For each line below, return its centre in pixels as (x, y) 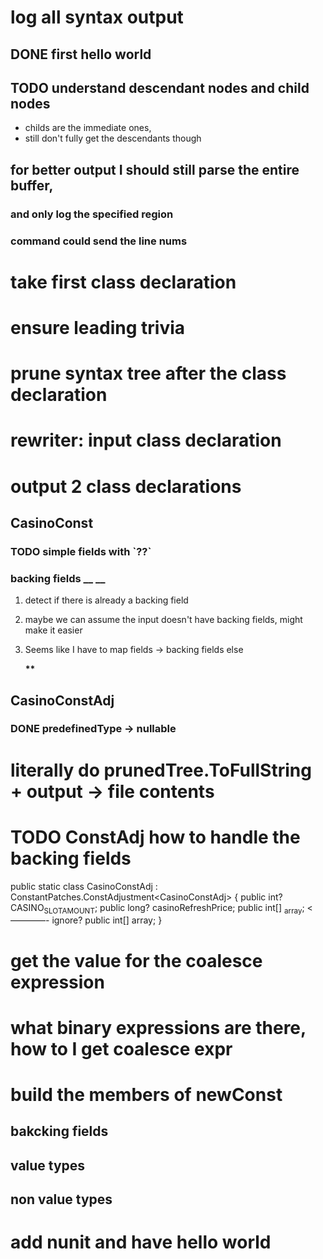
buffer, (32, 185)
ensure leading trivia (98, 328)
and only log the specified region (92, 214)
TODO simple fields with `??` (81, 551)
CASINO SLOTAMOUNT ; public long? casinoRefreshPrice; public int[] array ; (157, 908)
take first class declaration (123, 282)
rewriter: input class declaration (146, 440)
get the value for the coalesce (136, 960)
